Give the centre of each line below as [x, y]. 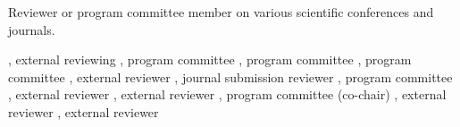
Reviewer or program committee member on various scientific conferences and [221, 12]
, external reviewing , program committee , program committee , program [210, 59]
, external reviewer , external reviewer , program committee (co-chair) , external [227, 94]
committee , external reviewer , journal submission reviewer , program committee [230, 76]
